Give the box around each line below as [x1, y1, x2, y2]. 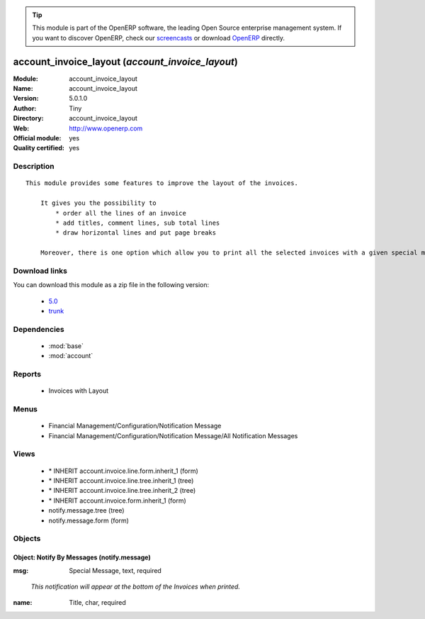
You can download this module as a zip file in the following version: [13, 281, 210, 289]
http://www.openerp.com [69, 124, 143, 133]
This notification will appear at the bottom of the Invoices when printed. [30, 582, 241, 591]
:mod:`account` [48, 352, 93, 360]
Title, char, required [69, 598, 127, 607]
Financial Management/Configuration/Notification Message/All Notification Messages [48, 431, 298, 440]
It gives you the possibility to [40, 199, 157, 207]
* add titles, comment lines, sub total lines [55, 218, 220, 227]
